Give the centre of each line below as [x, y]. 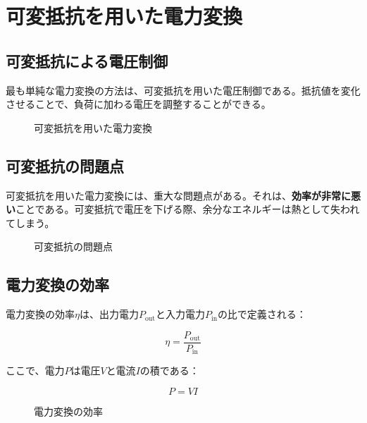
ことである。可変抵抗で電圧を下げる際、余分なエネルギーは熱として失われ [188, 209]
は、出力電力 [109, 314]
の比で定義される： [262, 314]
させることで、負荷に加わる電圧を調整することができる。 [138, 104]
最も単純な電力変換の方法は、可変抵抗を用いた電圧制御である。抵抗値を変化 [183, 90]
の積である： [169, 370]
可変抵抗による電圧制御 [87, 60]
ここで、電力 [35, 370]
